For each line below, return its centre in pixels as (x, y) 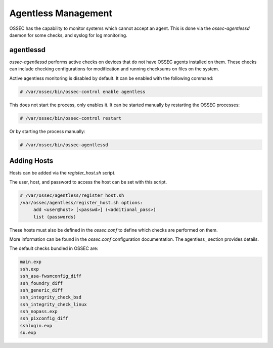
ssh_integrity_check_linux (53, 304)
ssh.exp (29, 269)
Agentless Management (61, 13)
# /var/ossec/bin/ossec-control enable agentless (83, 92)
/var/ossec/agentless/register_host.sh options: (81, 203)
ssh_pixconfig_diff (44, 318)
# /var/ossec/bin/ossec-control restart (71, 118)
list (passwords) (55, 217)
